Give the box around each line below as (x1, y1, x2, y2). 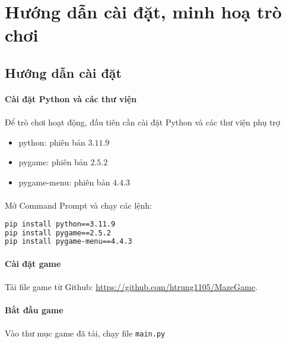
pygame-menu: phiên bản (18, 175, 110, 188)
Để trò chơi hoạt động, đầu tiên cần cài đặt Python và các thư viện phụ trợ (5, 116, 281, 128)
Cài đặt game (5, 257, 61, 269)
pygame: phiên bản (18, 156, 88, 168)
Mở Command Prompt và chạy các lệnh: (5, 199, 152, 212)
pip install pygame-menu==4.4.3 (5, 237, 132, 246)
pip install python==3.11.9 (5, 219, 116, 228)
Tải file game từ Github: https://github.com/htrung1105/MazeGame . (5, 281, 258, 293)
